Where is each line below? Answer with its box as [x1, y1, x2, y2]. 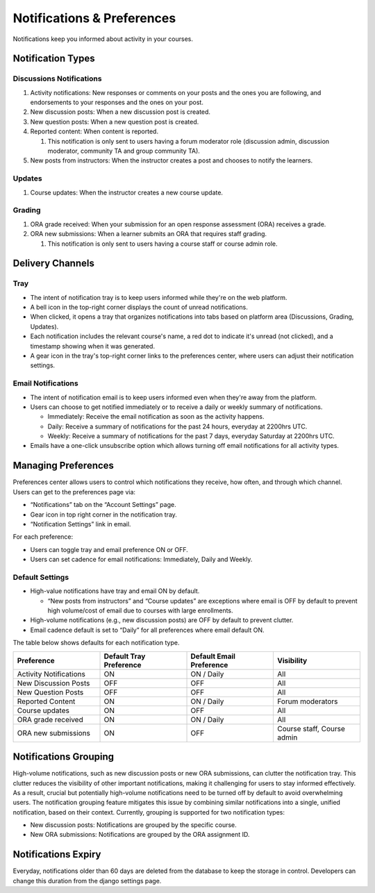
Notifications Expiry [12, 849, 101, 860]
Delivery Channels [12, 258, 95, 269]
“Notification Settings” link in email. [30, 519, 131, 528]
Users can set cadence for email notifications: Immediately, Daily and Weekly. [30, 556, 253, 564]
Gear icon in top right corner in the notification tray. [30, 510, 177, 519]
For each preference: [12, 533, 74, 541]
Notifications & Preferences [12, 10, 176, 26]
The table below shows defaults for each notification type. [12, 639, 180, 647]
